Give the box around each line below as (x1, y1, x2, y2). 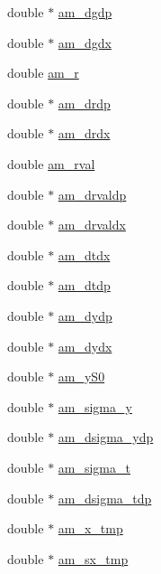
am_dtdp (58, 276, 111, 295)
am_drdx (58, 124, 111, 143)
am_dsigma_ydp (58, 428, 154, 447)
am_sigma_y (58, 397, 132, 416)
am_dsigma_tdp (58, 488, 152, 507)
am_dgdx (58, 33, 112, 52)
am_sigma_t (58, 457, 130, 476)
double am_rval (7, 154, 95, 173)
